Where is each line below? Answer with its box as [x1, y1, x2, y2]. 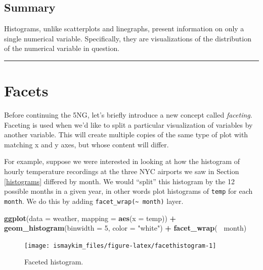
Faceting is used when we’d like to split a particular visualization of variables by [4, 119, 253, 130]
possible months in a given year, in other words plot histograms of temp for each [4, 186, 253, 196]
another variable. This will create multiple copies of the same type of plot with [4, 129, 248, 140]
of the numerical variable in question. [4, 43, 120, 53]
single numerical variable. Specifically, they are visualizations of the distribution [4, 33, 251, 43]
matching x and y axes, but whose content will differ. [4, 139, 169, 149]
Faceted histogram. [24, 256, 83, 267]
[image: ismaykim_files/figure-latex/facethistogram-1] [24, 242, 216, 249]
